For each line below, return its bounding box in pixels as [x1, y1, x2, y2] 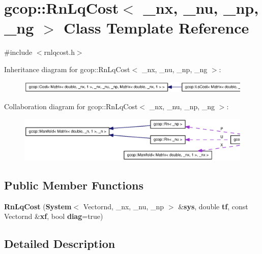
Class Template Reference [64, 17, 249, 38]
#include [4, 47, 33, 57]
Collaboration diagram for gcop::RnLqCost [4, 101, 138, 112]
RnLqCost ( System [4, 201, 72, 211]
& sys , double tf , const [178, 201, 248, 211]
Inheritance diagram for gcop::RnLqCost [4, 63, 130, 74]
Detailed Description [4, 236, 115, 251]
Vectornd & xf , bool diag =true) [4, 211, 103, 221]
